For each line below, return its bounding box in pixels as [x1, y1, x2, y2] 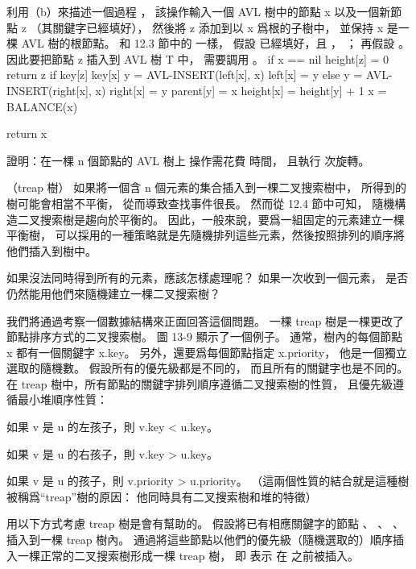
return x [6, 125, 47, 142]
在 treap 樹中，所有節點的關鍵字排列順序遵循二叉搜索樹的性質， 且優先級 [6, 375, 393, 392]
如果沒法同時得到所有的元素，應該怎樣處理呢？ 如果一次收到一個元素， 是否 [6, 269, 409, 286]
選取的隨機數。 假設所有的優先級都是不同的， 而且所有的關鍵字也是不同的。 [6, 359, 409, 376]
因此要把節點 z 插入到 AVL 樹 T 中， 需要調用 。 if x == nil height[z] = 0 [6, 50, 389, 67]
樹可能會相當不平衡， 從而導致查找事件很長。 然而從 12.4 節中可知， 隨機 [6, 194, 395, 211]
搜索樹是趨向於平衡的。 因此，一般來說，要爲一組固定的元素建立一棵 [39, 210, 405, 227]
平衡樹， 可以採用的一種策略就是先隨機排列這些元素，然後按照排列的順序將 [6, 226, 405, 243]
